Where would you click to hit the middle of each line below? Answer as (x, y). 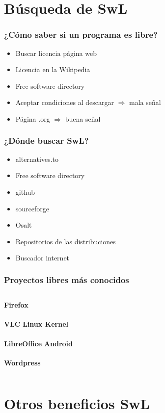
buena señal (83, 118)
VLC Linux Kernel (36, 324)
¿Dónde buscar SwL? (46, 141)
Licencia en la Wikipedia (53, 69)
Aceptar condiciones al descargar (65, 102)
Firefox (16, 305)
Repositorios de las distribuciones (66, 241)
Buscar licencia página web (56, 53)
